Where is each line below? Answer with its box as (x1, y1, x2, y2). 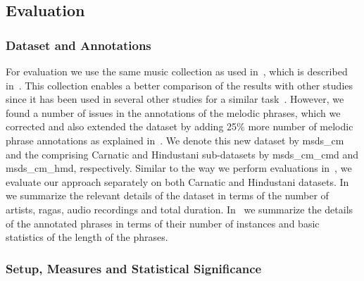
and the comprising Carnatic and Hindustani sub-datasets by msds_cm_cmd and (6, 146, 359, 161)
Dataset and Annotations (6, 36, 151, 54)
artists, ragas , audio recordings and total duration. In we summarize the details (6, 201, 353, 216)
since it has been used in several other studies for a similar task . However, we (6, 92, 344, 106)
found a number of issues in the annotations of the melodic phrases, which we (6, 105, 341, 120)
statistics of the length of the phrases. (6, 230, 168, 244)
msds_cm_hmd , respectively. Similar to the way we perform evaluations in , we (6, 161, 352, 175)
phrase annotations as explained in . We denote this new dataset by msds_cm (6, 132, 344, 147)
